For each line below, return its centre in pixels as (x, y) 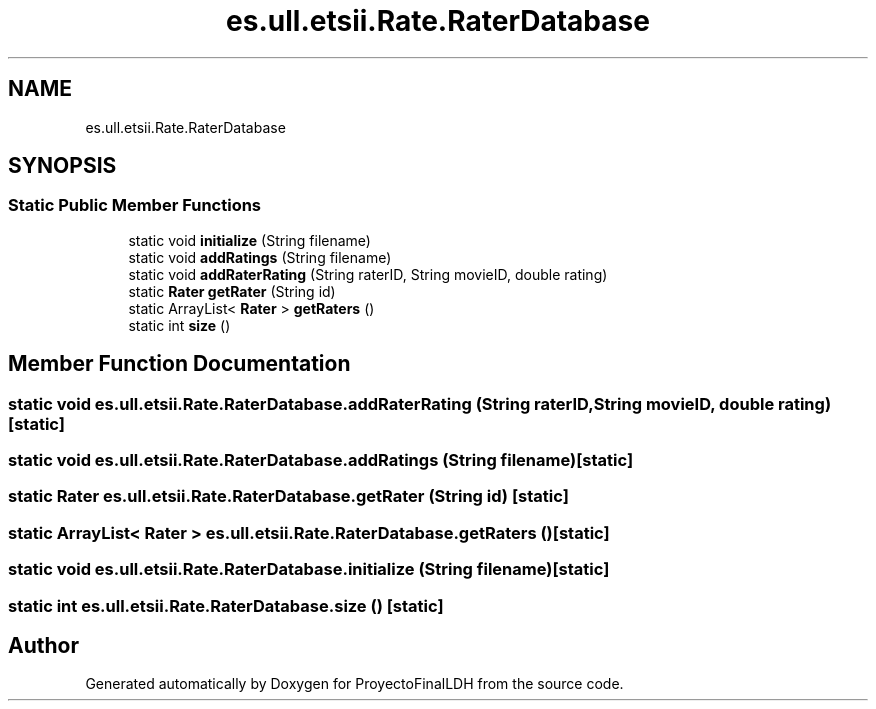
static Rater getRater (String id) (232, 291)
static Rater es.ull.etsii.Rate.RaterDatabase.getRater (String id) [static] (288, 496)
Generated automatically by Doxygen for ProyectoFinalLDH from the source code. (354, 684)
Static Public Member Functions (135, 205)
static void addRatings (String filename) (260, 257)
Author (43, 645)
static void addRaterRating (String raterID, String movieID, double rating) (368, 274)
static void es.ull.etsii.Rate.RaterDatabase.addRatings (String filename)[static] (321, 460)
